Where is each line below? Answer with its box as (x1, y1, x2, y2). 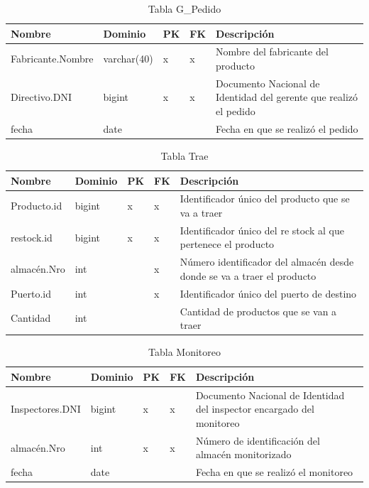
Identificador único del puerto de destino (180, 286, 357, 300)
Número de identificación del (195, 433, 320, 448)
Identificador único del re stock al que (180, 222, 344, 237)
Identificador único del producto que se (180, 191, 350, 206)
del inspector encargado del (195, 401, 314, 416)
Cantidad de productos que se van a (180, 303, 337, 318)
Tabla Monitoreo (148, 345, 221, 359)
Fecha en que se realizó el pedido (216, 121, 358, 136)
